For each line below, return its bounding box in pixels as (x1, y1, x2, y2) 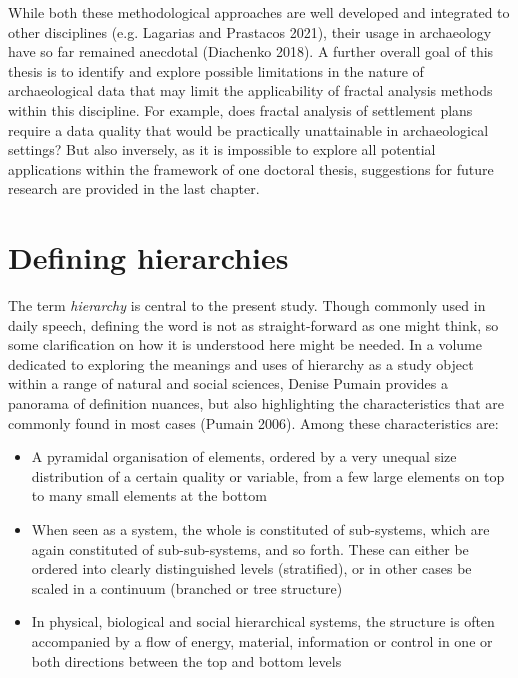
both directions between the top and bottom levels (31, 650, 342, 671)
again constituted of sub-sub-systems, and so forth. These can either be (31, 538, 469, 559)
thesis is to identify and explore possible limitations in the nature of (8, 60, 424, 81)
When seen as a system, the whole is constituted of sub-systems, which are (31, 519, 490, 539)
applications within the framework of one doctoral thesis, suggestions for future (8, 158, 494, 179)
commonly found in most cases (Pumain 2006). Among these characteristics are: (8, 412, 499, 433)
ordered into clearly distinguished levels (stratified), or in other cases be (31, 558, 472, 579)
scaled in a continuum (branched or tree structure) (31, 577, 343, 598)
